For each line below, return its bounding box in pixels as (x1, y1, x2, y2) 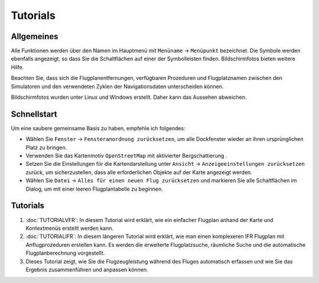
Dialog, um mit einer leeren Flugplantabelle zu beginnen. (25, 185, 164, 192)
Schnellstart (11, 109, 57, 119)
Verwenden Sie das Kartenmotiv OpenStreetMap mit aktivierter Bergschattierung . (25, 152, 227, 159)
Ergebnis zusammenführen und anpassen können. (25, 266, 148, 273)
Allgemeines (11, 31, 58, 41)
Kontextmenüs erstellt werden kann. (25, 224, 114, 231)
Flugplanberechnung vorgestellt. (25, 249, 105, 257)
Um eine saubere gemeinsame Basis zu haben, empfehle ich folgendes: (11, 124, 185, 131)
